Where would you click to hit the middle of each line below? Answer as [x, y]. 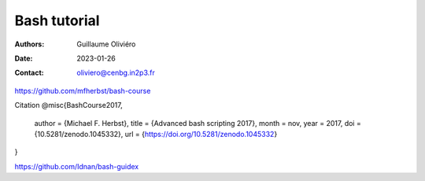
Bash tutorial [57, 20]
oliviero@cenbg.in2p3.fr [116, 73]
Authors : [30, 44]
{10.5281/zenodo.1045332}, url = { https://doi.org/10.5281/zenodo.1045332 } [156, 134]
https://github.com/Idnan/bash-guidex [77, 166]
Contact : [30, 73]
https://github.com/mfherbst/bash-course [83, 90]
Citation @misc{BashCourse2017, [68, 105]
